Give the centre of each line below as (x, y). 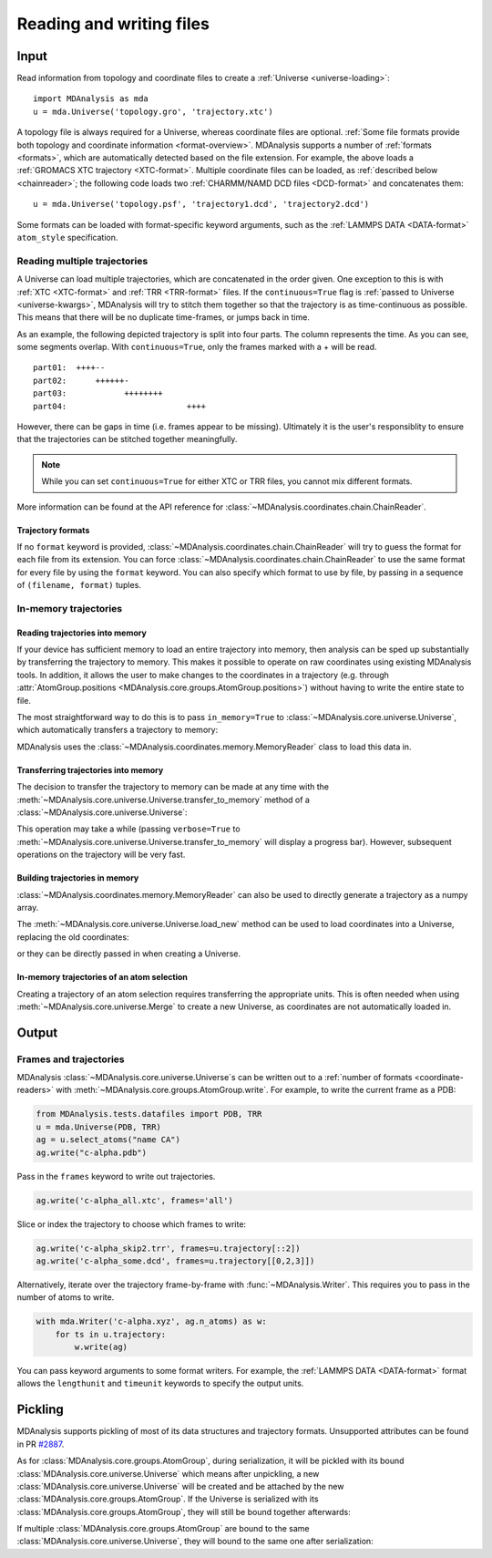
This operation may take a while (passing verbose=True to (128, 829)
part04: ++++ (120, 406)
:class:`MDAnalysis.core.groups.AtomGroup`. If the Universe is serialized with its (168, 1499)
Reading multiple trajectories (82, 261)
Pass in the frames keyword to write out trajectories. (116, 1176)
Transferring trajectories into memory (90, 769)
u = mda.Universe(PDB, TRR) (98, 1127)
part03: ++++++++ (98, 393)
